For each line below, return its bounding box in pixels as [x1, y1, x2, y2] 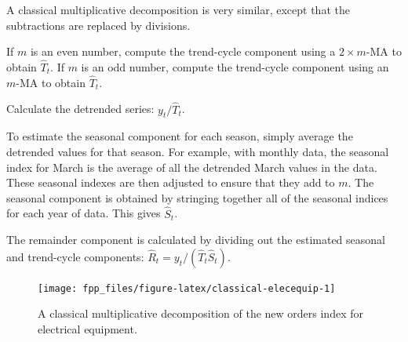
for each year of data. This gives [6, 205, 161, 221]
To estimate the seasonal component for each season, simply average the [6, 128, 353, 144]
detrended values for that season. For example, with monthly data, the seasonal [6, 144, 389, 160]
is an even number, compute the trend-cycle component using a [30, 43, 336, 60]
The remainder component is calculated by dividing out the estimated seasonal [6, 231, 385, 248]
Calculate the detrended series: [6, 100, 155, 117]
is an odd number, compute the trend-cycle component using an [81, 59, 389, 75]
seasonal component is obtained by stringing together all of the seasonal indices [6, 189, 388, 206]
